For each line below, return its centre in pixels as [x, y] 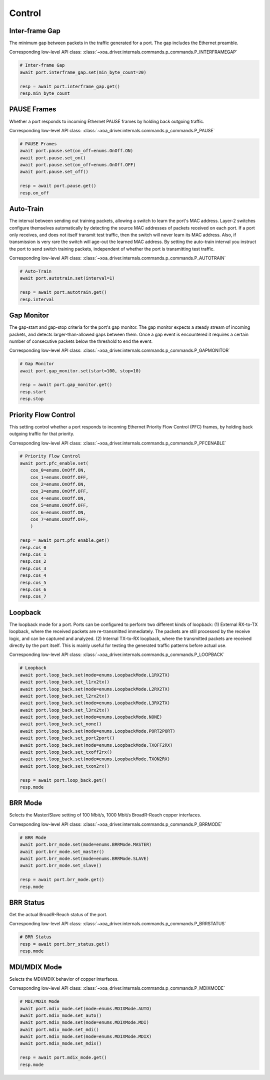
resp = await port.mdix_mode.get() [63, 1058]
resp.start [33, 392]
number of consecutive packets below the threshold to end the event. [81, 341]
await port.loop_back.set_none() [61, 724]
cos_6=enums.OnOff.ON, [58, 512]
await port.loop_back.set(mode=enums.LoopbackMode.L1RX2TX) [95, 675]
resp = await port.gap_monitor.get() [66, 385]
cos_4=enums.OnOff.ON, [58, 498]
